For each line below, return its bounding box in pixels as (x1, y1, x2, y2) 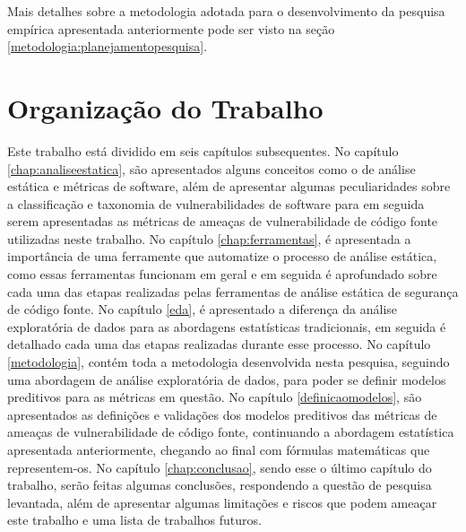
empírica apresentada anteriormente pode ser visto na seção (7, 19, 335, 38)
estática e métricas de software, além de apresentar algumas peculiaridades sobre (7, 177, 451, 196)
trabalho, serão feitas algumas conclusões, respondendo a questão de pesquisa (7, 475, 432, 494)
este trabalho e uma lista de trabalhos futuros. (7, 510, 262, 529)
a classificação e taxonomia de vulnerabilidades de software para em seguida (7, 194, 425, 213)
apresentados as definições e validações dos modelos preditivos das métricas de (7, 405, 437, 423)
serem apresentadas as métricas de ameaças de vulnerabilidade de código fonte (7, 212, 438, 231)
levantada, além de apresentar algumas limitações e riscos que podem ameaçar (7, 493, 437, 511)
